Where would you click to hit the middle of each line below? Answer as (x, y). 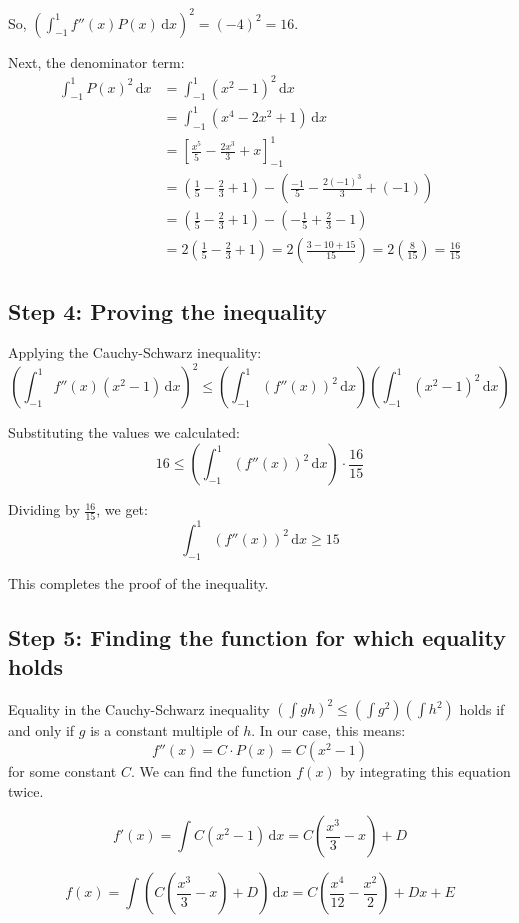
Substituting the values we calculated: (124, 432)
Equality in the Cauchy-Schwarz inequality (139, 708)
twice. (26, 790)
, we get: (122, 509)
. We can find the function (211, 770)
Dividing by (44, 509)
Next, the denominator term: (96, 61)
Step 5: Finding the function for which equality (257, 636)
